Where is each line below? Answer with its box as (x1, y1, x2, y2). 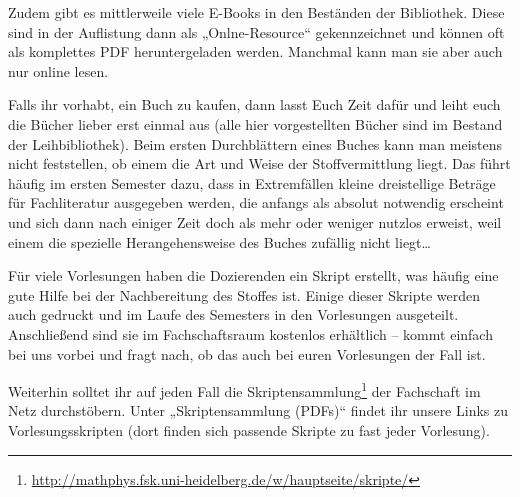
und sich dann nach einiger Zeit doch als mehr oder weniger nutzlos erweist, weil (8, 211, 502, 232)
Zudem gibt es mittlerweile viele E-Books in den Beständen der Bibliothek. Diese (8, 2, 505, 22)
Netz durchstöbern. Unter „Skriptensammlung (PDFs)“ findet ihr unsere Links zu (8, 400, 508, 421)
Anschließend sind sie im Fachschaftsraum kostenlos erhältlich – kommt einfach (8, 323, 493, 344)
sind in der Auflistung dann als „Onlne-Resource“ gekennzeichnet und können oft (8, 21, 505, 42)
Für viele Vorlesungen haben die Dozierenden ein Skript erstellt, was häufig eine (8, 265, 499, 286)
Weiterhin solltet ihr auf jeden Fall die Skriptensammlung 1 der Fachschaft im (8, 378, 481, 401)
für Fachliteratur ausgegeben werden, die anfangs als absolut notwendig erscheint (8, 192, 504, 213)
